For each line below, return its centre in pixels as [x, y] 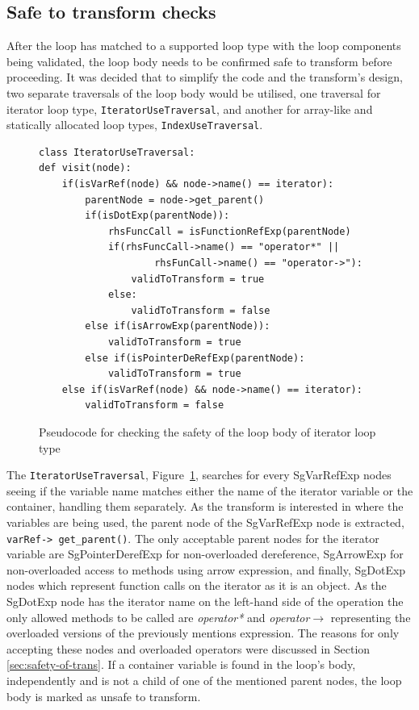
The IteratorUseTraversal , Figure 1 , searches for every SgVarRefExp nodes [199, 475]
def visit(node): [85, 168]
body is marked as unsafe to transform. [104, 696]
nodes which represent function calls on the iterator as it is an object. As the [197, 585]
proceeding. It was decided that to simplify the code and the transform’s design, [205, 77]
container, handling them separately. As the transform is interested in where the [205, 506]
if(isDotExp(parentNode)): [157, 216]
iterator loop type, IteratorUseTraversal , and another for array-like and [190, 109]
